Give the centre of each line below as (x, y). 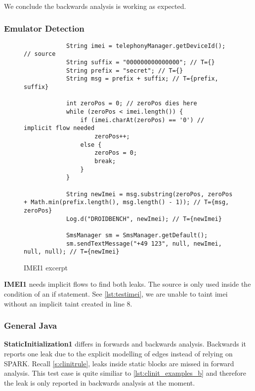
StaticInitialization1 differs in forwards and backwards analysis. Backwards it (125, 344)
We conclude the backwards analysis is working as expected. (95, 6)
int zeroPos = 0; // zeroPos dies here (131, 104)
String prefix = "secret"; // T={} (125, 70)
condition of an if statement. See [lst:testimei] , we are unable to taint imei (116, 294)
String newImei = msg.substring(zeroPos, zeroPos (149, 194)
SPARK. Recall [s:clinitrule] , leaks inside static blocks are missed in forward (119, 363)
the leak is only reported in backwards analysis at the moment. (100, 382)
